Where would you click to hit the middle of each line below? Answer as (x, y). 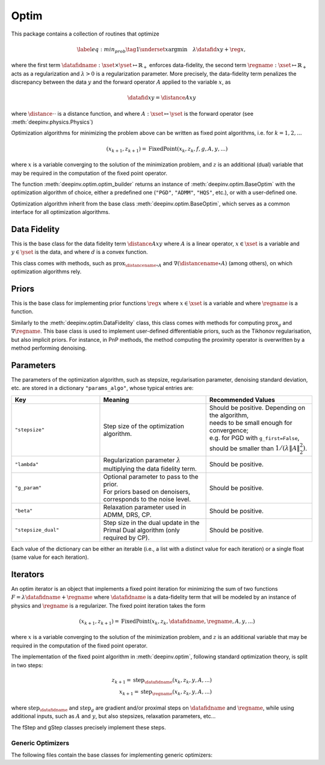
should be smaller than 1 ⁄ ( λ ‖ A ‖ (255, 448)
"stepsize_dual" (37, 530)
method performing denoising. (49, 348)
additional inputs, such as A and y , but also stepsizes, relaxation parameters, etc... (113, 716)
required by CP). (126, 538)
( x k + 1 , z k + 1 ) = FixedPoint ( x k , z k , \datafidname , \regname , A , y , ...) (167, 622)
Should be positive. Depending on (257, 408)
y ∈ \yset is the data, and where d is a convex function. (79, 252)
